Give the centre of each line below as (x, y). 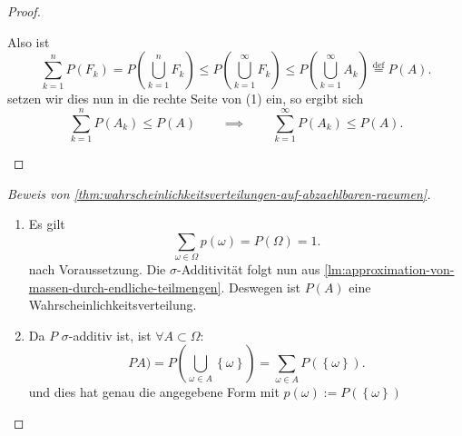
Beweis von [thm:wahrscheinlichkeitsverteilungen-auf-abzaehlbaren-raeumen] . (219, 193)
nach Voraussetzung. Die (97, 269)
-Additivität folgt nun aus (248, 269)
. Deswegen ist (260, 287)
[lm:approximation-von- (389, 269)
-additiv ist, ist (110, 335)
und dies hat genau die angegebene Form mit (154, 392)
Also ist (29, 41)
